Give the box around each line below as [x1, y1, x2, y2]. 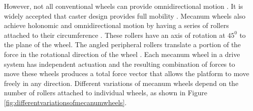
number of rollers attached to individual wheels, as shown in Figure [4, 87, 207, 98]
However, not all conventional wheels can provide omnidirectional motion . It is [4, 1, 243, 11]
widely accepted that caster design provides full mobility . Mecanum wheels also [4, 10, 246, 21]
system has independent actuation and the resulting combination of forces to [4, 58, 235, 69]
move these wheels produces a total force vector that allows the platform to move [4, 68, 250, 79]
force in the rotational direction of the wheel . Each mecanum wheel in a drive [4, 49, 240, 59]
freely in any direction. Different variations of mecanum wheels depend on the [4, 78, 239, 88]
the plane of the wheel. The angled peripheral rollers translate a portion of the [4, 39, 241, 50]
